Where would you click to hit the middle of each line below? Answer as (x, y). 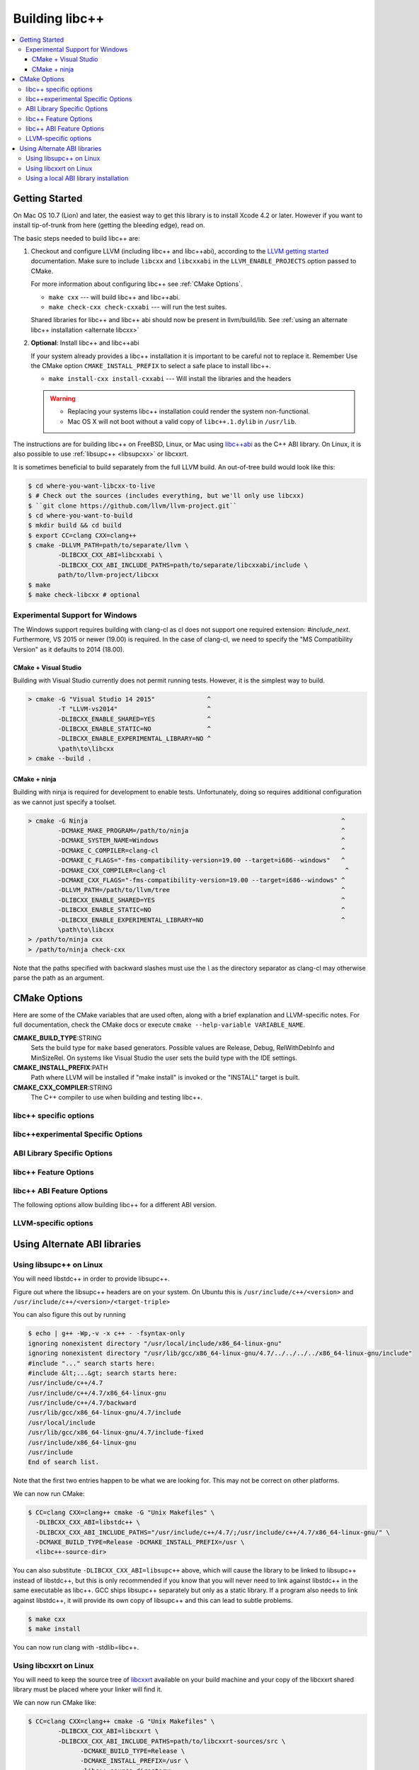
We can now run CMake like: (55, 1702)
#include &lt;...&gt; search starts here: (103, 1373)
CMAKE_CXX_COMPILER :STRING (63, 1087)
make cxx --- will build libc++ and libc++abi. (114, 297)
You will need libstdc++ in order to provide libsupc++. (91, 1279)
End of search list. (63, 1462)
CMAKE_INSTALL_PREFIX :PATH (61, 1067)
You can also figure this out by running (70, 1315)
